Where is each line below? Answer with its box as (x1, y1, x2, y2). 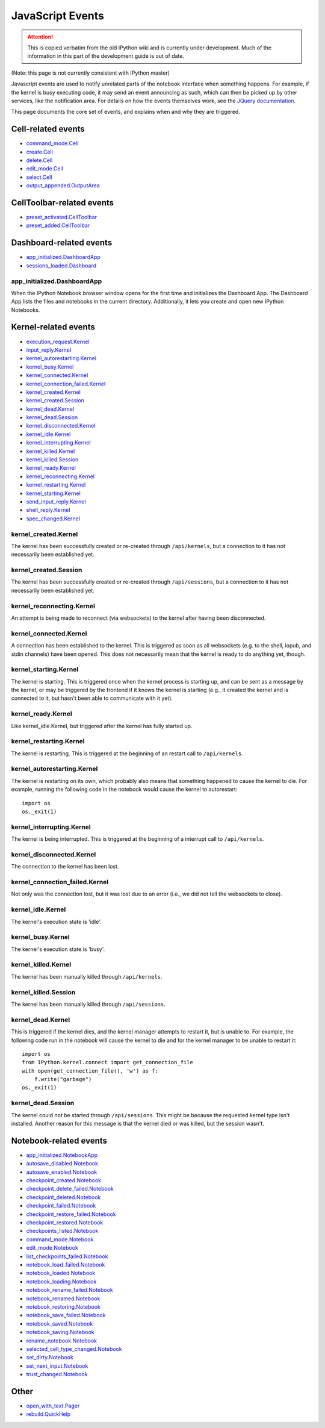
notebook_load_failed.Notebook (26, 1261, 105, 1268)
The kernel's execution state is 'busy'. (11, 946, 105, 953)
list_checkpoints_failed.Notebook (26, 1253, 108, 1260)
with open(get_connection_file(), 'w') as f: (22, 1067, 159, 1074)
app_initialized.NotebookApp (26, 1151, 98, 1159)
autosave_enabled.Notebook (26, 1168, 97, 1176)
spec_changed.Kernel (26, 515, 81, 522)
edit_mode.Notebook (26, 1244, 78, 1252)
